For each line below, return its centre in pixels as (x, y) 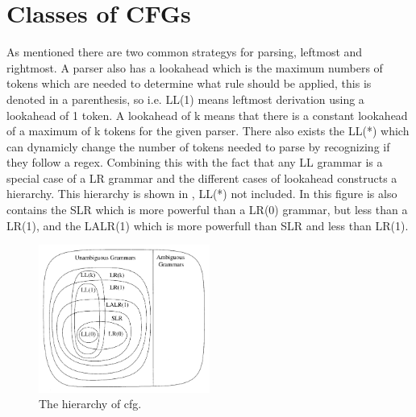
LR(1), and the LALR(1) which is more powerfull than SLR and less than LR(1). (208, 225)
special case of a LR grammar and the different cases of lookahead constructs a (202, 178)
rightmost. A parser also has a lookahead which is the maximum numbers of (195, 67)
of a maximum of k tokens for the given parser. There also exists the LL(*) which (208, 131)
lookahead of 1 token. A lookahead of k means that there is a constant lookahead (207, 115)
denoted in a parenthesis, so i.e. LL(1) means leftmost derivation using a (185, 99)
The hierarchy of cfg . (90, 404)
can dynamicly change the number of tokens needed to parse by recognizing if (198, 146)
